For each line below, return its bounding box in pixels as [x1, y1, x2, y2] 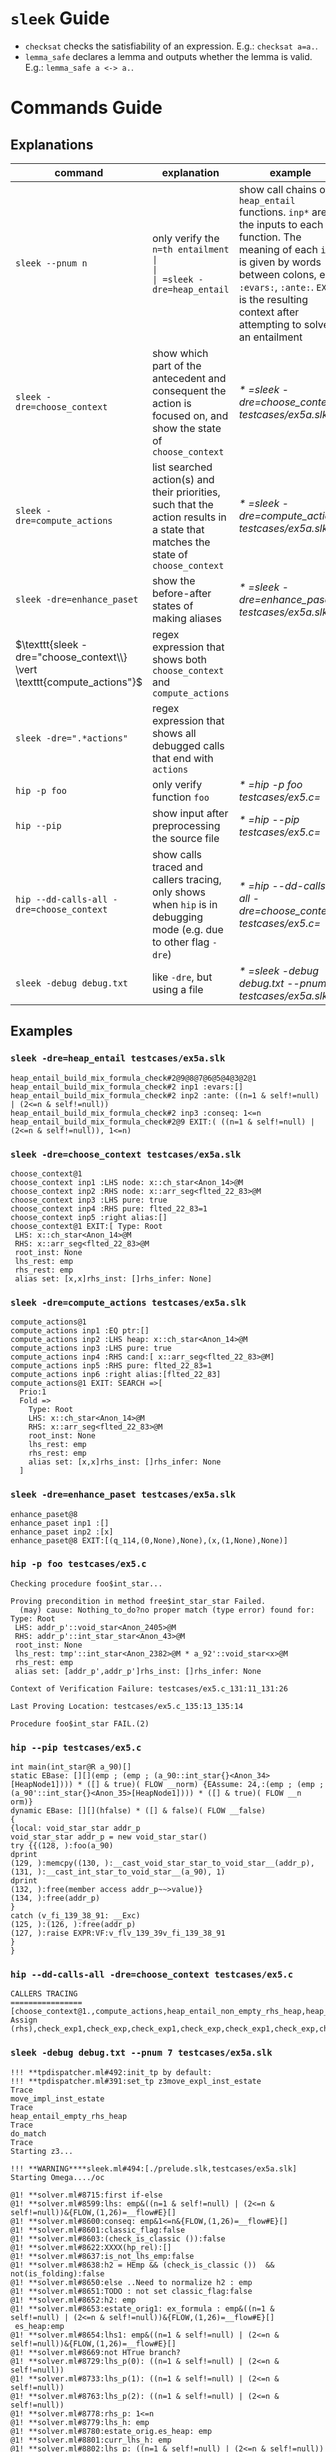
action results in [151, 510, 227, 524]
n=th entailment [151, 243, 230, 255]
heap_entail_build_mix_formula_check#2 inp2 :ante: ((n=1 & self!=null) [10, 1090, 320, 1101]
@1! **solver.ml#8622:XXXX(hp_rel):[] [10, 2242, 172, 2252]
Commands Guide [10, 97, 163, 119]
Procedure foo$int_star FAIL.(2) [10, 1718, 150, 1729]
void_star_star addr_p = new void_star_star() [10, 1832, 208, 1842]
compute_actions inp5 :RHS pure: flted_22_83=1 [10, 1361, 213, 1371]
